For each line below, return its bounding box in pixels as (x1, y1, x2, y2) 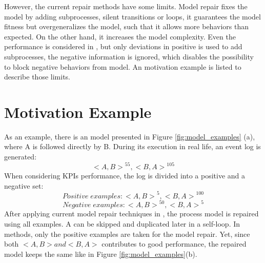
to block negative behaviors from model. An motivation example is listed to (4, 61, 241, 72)
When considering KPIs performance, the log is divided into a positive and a (4, 170, 246, 181)
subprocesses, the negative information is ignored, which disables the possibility (4, 51, 254, 62)
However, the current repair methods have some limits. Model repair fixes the (4, 1, 248, 11)
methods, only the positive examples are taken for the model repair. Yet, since (4, 228, 250, 239)
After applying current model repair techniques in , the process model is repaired (4, 208, 259, 219)
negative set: (4, 180, 44, 191)
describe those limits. (4, 71, 70, 82)
